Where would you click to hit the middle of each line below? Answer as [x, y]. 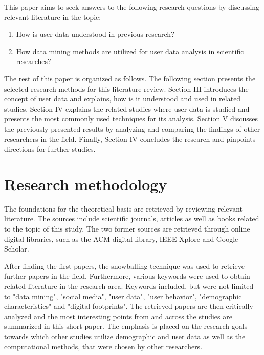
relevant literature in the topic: [53, 17]
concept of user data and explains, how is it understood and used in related [123, 99]
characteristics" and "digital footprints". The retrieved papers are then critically [129, 306]
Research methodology [86, 184]
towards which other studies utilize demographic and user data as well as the [125, 336]
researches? [34, 61]
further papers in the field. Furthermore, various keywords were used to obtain [127, 276]
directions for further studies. [50, 149]
